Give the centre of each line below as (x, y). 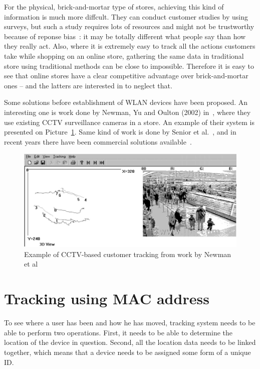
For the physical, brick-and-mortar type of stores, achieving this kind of (114, 7)
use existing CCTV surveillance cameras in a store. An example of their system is (129, 122)
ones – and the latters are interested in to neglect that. (88, 85)
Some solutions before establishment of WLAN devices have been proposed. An (126, 102)
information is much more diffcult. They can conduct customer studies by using (126, 16)
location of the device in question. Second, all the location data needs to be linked (130, 342)
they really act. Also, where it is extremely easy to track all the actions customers (130, 46)
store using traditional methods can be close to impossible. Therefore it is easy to (129, 66)
